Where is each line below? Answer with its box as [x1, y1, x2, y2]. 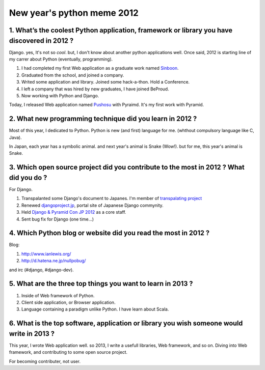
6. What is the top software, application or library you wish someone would [9, 319, 243, 328]
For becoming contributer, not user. [9, 358, 81, 364]
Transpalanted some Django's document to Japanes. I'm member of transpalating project [21, 196, 202, 201]
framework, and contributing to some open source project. [9, 349, 128, 355]
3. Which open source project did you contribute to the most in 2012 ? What [9, 163, 245, 171]
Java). [9, 134, 22, 140]
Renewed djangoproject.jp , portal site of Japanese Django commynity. [21, 202, 164, 208]
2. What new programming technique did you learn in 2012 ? [9, 114, 197, 123]
